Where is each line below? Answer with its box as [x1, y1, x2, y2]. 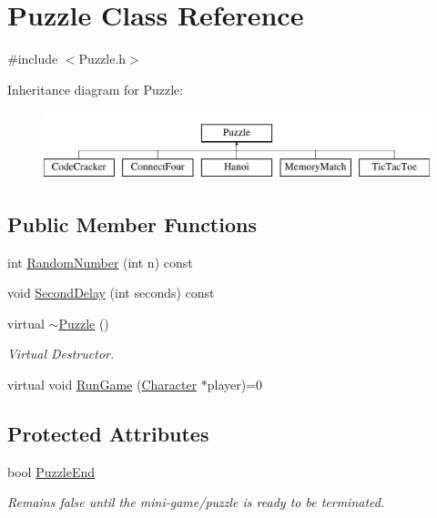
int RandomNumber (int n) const [7, 252, 193, 271]
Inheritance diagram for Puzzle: [7, 79, 184, 98]
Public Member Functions [7, 209, 257, 238]
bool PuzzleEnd [7, 462, 96, 481]
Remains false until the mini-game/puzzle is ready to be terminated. [7, 493, 385, 512]
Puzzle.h [78, 49, 127, 68]
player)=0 [207, 375, 263, 394]
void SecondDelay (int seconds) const [7, 283, 215, 302]
